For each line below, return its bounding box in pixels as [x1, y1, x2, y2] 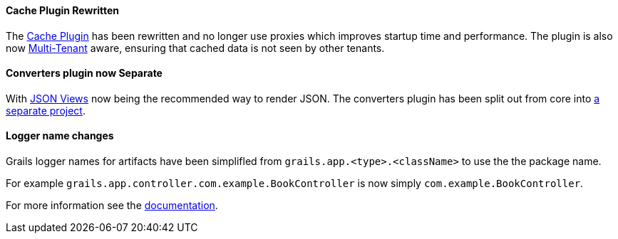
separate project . [6, 104, 86, 117]
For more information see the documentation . [6, 199, 218, 212]
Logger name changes [6, 129, 114, 142]
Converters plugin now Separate [6, 67, 163, 80]
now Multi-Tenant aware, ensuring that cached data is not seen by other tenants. [6, 41, 385, 54]
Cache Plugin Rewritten [6, 4, 119, 16]
